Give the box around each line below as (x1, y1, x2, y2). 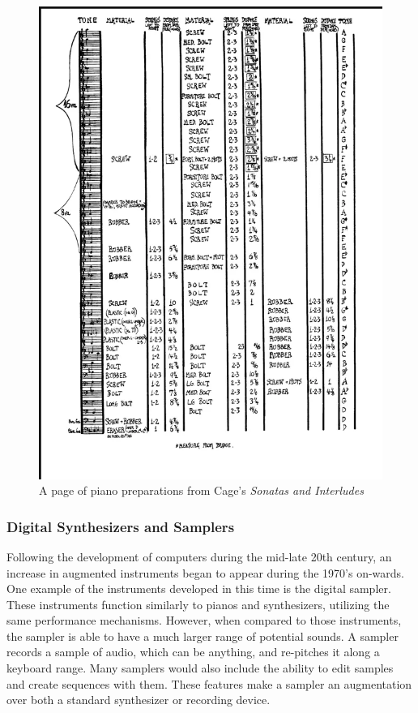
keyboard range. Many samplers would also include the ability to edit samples (6, 659, 394, 676)
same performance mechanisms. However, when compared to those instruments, (6, 612, 402, 629)
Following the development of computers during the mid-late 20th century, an (6, 548, 392, 565)
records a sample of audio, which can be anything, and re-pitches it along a (6, 643, 380, 660)
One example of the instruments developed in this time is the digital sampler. (6, 580, 391, 597)
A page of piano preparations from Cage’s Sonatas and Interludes (39, 482, 364, 499)
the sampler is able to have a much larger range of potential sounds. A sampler (6, 627, 399, 644)
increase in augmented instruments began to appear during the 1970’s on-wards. (6, 564, 404, 581)
